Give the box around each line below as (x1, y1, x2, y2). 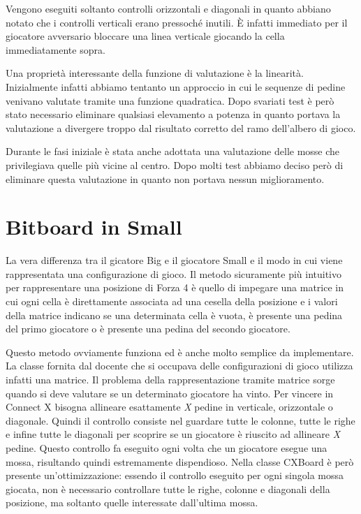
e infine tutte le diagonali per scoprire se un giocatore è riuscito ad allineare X (6, 427, 341, 441)
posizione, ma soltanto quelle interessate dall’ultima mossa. (6, 495, 258, 510)
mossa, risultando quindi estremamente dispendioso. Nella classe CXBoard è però (6, 454, 354, 469)
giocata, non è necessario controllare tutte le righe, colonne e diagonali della (6, 481, 330, 496)
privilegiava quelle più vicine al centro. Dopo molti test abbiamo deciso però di (6, 157, 344, 172)
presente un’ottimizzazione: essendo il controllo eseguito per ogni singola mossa (6, 468, 344, 483)
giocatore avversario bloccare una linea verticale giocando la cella (6, 29, 285, 43)
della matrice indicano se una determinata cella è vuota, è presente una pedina (6, 307, 343, 322)
